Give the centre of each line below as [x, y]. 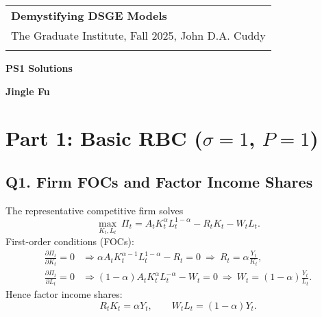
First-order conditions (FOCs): [70, 241]
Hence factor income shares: [64, 294]
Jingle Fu [28, 91]
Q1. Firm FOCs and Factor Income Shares [159, 181]
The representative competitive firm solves [95, 210]
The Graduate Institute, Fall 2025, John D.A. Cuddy [138, 35]
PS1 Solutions [39, 68]
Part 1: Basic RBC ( [104, 138]
